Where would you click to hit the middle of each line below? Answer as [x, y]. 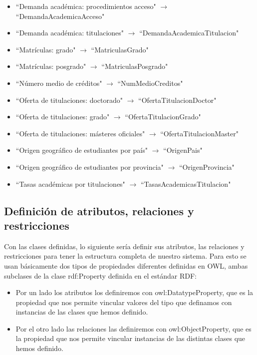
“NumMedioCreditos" [150, 83]
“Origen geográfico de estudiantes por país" [82, 150]
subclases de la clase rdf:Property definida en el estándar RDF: [100, 275]
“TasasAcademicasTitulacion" [186, 183]
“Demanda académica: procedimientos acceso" [86, 6]
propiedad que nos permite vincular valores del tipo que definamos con [124, 302]
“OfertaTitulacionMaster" [199, 133]
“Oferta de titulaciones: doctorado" [69, 100]
